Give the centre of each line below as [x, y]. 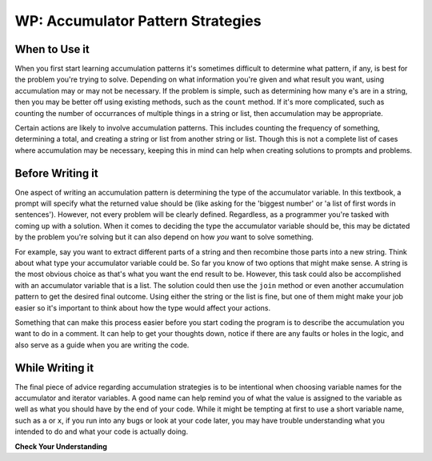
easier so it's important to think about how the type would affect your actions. [143, 307]
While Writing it [54, 368]
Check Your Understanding [61, 446]
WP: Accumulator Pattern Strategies [138, 21]
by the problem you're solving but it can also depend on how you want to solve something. [164, 237]
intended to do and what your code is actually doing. [101, 431]
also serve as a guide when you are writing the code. [102, 345]
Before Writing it [57, 173]
